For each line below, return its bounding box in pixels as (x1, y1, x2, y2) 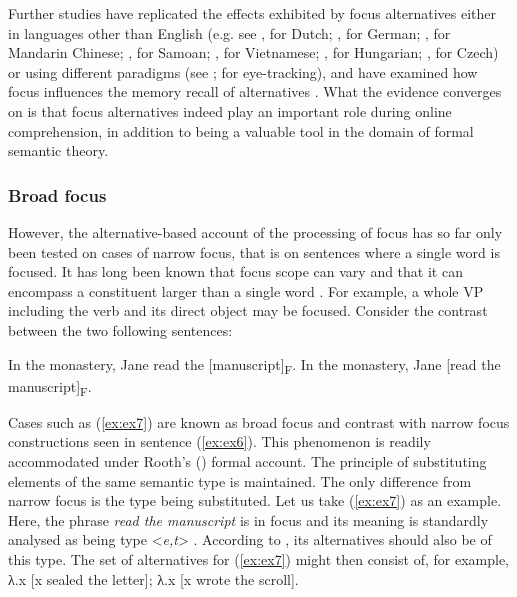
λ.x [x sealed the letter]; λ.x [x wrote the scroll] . (8, 568, 299, 589)
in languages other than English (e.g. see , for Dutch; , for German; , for (8, 22, 451, 43)
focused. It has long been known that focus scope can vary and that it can (8, 261, 463, 282)
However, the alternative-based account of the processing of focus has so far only (8, 221, 503, 242)
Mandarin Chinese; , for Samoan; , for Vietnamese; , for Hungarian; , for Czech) (8, 42, 499, 63)
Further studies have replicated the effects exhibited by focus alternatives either (8, 3, 497, 23)
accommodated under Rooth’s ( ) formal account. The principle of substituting (8, 450, 487, 471)
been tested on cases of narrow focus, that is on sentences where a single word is (8, 241, 500, 262)
